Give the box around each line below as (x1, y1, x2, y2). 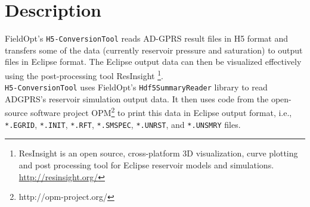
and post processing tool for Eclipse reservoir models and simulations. (18, 158, 274, 171)
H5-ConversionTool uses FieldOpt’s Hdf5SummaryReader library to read (5, 81, 268, 93)
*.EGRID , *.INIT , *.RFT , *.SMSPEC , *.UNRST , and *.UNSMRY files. (5, 118, 241, 130)
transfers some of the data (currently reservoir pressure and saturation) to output (5, 43, 303, 56)
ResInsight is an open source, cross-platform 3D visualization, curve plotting (18, 147, 298, 159)
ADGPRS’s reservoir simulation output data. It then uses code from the (5, 92, 269, 105)
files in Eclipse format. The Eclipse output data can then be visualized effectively (5, 55, 302, 68)
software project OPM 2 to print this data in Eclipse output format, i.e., (30, 105, 292, 119)
